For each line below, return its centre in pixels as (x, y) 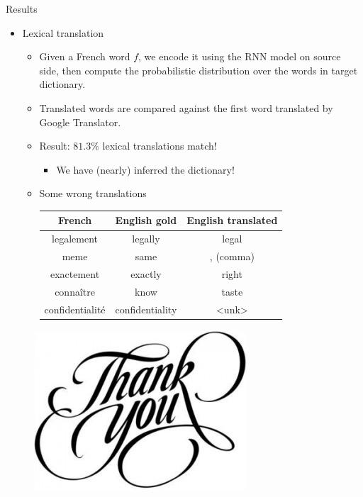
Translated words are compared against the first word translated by (186, 107)
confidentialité (75, 309)
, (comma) (232, 256)
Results (22, 9)
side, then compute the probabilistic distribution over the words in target (199, 70)
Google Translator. (80, 122)
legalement (75, 239)
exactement (75, 273)
